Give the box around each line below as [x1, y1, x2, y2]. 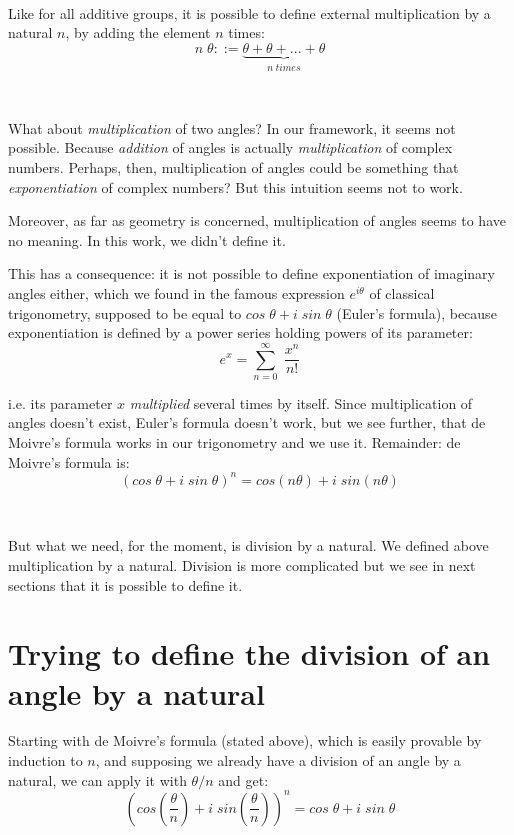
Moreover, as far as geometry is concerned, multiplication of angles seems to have [8, 210, 506, 231]
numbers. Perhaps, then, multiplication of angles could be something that [8, 157, 459, 177]
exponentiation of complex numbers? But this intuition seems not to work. [8, 176, 463, 197]
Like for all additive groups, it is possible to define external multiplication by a [8, 2, 491, 23]
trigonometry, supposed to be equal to [8, 302, 242, 323]
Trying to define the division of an [8, 633, 491, 674]
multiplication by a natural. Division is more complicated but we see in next [8, 554, 476, 575]
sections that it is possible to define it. [8, 574, 243, 595]
